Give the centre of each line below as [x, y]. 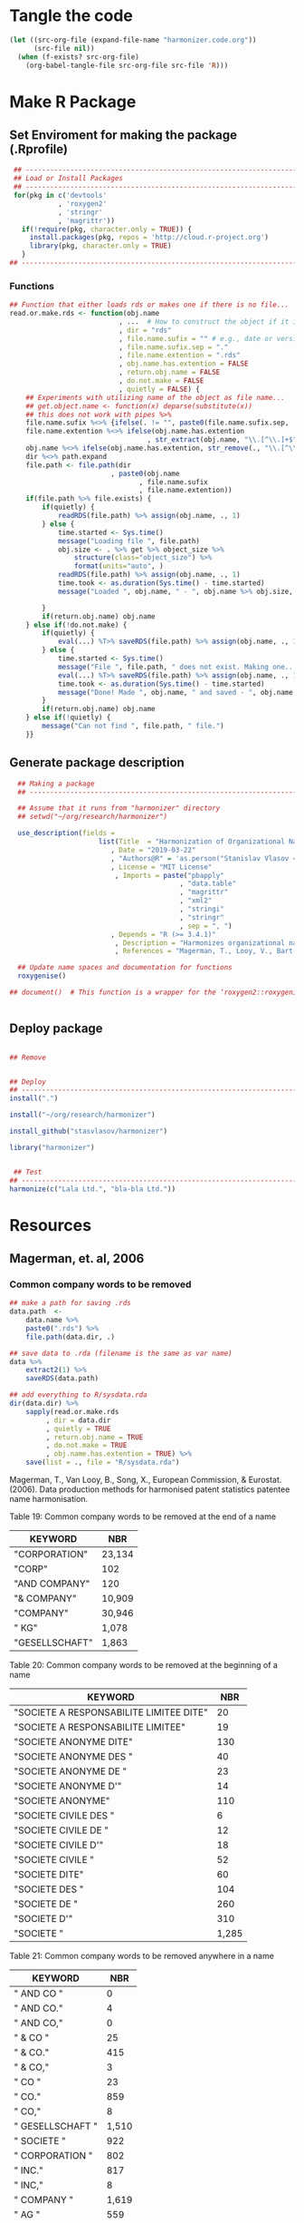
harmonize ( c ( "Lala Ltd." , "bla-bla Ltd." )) [93, 1189]
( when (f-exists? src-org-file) [79, 57]
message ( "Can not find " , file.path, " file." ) [133, 726]
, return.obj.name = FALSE [170, 373]
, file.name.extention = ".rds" [180, 356]
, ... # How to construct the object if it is [210, 322]
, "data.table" [208, 884]
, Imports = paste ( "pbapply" [169, 875]
